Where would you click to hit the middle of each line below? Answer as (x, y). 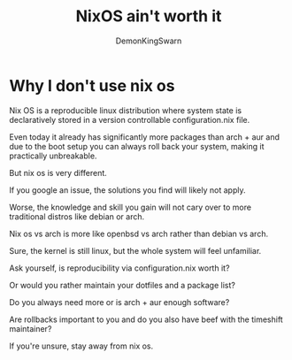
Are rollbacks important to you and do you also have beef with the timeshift (146, 319)
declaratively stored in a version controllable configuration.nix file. (130, 119)
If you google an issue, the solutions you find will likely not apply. (127, 190)
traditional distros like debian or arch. (77, 216)
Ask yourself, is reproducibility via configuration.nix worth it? (119, 268)
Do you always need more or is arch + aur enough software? (119, 302)
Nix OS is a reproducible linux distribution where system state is (125, 110)
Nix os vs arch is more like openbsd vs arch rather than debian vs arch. (138, 234)
